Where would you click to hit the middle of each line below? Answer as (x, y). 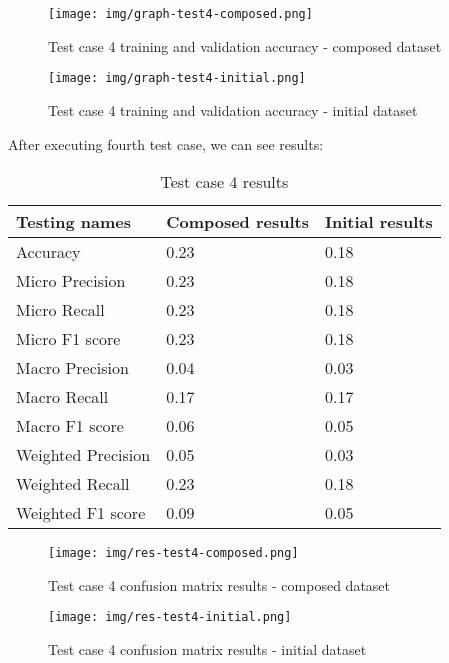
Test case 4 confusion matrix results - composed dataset (219, 584)
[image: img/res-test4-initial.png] (170, 617)
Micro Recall (60, 310)
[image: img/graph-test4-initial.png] (177, 78)
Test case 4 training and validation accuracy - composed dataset (245, 45)
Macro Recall (62, 397)
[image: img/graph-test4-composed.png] (180, 14)
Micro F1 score (68, 339)
